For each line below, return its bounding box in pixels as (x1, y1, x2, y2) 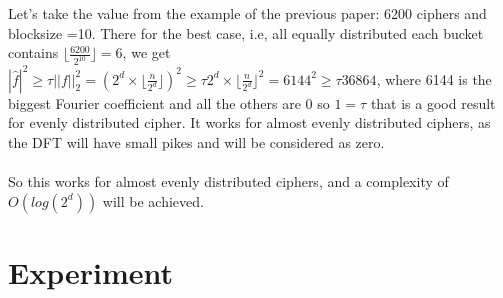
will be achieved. (102, 190, 204, 211)
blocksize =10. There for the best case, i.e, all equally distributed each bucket (8, 22, 484, 43)
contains (8, 42, 59, 63)
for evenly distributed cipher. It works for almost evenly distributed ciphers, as (8, 112, 491, 133)
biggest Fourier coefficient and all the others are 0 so (8, 92, 330, 113)
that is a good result (370, 92, 496, 113)
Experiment (8, 251, 174, 292)
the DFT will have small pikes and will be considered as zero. (8, 131, 385, 152)
